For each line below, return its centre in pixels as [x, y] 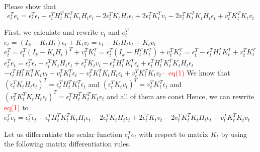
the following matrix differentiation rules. [67, 144]
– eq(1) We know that [196, 73]
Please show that [30, 6]
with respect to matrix [174, 134]
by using [234, 134]
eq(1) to [16, 107]
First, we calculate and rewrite [51, 32]
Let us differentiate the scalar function [63, 134]
